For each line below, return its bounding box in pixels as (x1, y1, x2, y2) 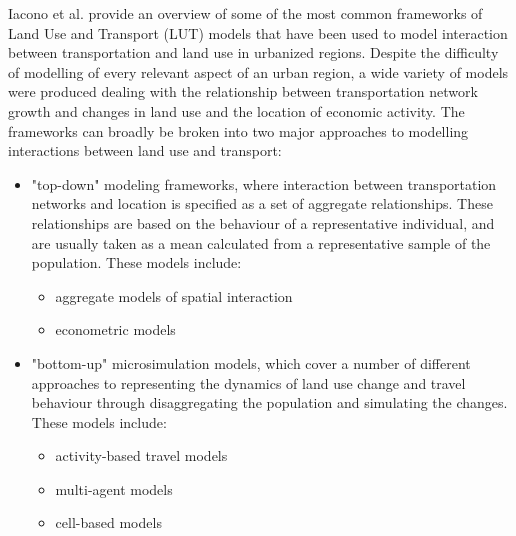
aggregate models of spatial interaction (55, 285, 293, 306)
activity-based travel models (55, 445, 228, 466)
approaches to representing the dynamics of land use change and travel (31, 372, 466, 393)
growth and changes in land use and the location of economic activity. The (8, 100, 465, 121)
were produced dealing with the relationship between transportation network (8, 81, 478, 102)
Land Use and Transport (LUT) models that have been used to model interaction (8, 22, 508, 43)
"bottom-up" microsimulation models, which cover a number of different (31, 352, 471, 373)
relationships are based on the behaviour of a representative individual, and (31, 212, 495, 233)
